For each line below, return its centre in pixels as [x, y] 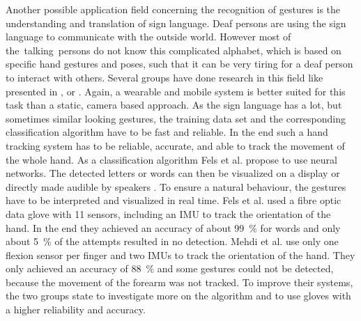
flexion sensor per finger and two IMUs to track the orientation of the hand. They [180, 255]
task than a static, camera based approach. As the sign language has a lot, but [174, 105]
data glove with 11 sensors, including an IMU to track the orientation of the [168, 213]
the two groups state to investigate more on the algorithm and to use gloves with [178, 296]
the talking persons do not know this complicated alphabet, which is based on [174, 50]
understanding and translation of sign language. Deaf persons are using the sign [176, 23]
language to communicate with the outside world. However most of [148, 37]
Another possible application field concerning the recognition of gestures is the [173, 9]
